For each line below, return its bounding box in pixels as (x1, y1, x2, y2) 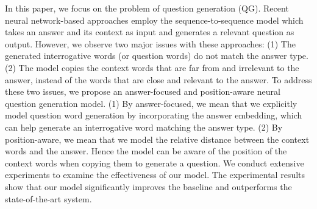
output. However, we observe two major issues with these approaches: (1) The (5, 37, 296, 50)
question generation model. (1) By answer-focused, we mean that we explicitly (5, 97, 297, 109)
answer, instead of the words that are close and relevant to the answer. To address (5, 73, 312, 86)
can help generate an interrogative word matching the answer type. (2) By (5, 120, 283, 133)
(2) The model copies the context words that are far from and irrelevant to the (5, 61, 299, 74)
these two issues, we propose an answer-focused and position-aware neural (5, 85, 280, 98)
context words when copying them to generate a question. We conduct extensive (5, 156, 304, 169)
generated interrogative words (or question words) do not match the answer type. (5, 49, 308, 62)
